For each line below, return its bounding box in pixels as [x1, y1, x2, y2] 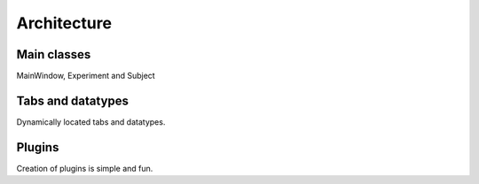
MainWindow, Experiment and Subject [16, 71, 155, 81]
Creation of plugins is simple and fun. [16, 163, 153, 173]
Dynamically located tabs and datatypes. [16, 116, 166, 127]
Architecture [16, 13, 113, 33]
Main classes [16, 47, 91, 62]
